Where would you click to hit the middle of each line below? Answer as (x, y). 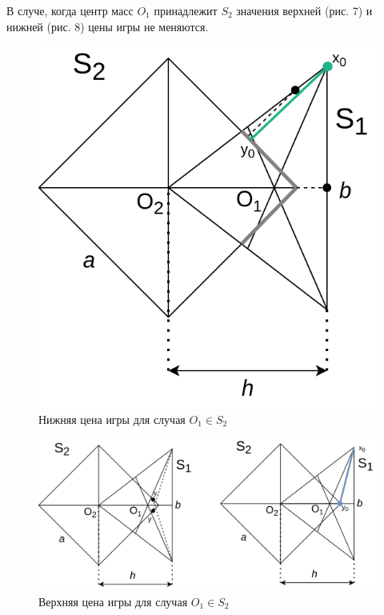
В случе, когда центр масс (70, 10)
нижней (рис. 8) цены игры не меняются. (108, 26)
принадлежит (186, 10)
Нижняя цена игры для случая (112, 419)
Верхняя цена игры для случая (113, 601)
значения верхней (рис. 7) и (304, 10)
